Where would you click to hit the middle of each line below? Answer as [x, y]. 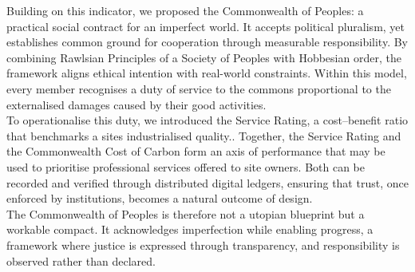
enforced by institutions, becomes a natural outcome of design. [160, 198]
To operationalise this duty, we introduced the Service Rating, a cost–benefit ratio [207, 120]
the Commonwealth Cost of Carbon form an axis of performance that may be [196, 151]
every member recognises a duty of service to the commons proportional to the [199, 88]
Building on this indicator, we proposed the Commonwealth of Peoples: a [185, 10]
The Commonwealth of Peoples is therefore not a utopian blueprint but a [186, 213]
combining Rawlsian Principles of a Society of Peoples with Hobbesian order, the [204, 57]
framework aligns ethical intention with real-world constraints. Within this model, [207, 73]
